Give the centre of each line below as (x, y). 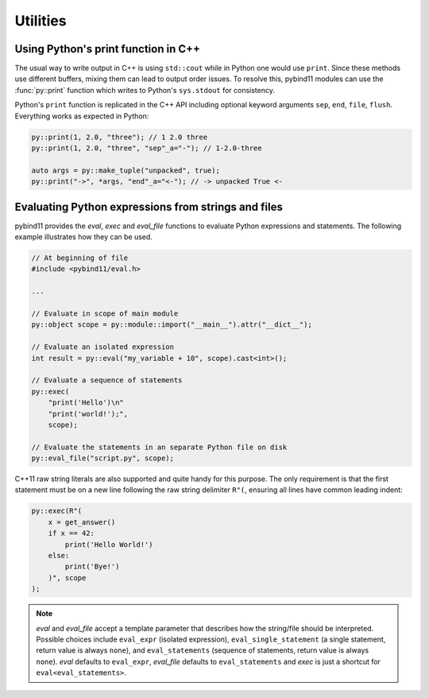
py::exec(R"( (57, 511)
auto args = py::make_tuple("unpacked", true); (126, 170)
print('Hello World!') (109, 544)
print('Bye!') (92, 567)
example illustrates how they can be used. (83, 237)
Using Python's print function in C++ (108, 49)
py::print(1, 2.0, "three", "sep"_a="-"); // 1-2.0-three (147, 148)
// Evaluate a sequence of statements (107, 380)
